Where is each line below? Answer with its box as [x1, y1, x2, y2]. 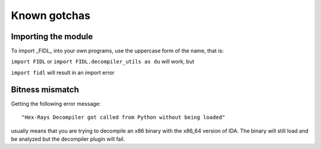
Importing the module [11, 31, 93, 42]
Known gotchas [11, 9, 90, 22]
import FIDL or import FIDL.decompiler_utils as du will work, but [11, 58, 194, 65]
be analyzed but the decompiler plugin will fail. [11, 135, 125, 142]
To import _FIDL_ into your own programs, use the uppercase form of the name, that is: [11, 47, 224, 55]
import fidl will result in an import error [11, 69, 115, 76]
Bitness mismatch [11, 84, 80, 94]
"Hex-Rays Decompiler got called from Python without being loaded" [21, 114, 225, 121]
